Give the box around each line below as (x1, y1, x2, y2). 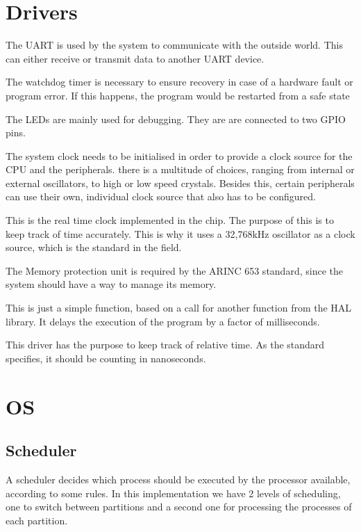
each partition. (6, 513, 68, 527)
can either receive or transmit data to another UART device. (6, 51, 265, 65)
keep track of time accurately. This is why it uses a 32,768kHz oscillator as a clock (6, 226, 355, 241)
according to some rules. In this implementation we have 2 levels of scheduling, (6, 485, 341, 500)
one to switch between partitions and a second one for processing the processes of (6, 499, 352, 514)
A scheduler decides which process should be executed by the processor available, (6, 471, 351, 486)
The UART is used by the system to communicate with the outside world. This (6, 38, 343, 52)
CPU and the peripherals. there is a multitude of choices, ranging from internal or (6, 162, 355, 177)
